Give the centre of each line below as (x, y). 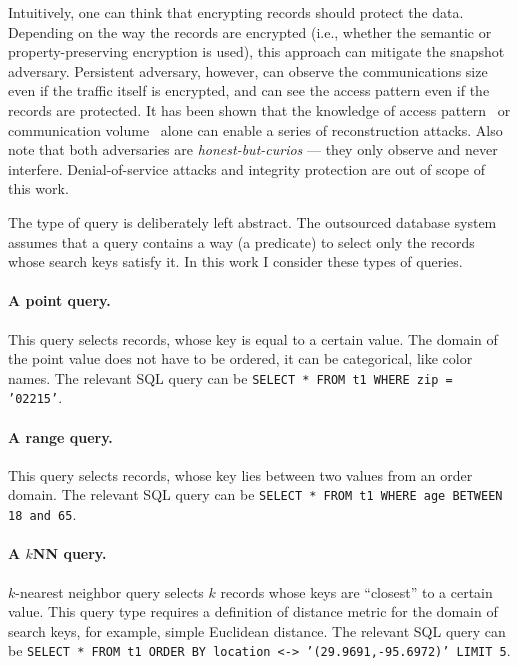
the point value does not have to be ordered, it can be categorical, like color (240, 358)
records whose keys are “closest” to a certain (356, 591)
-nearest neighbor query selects (109, 591)
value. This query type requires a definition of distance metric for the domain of (253, 611)
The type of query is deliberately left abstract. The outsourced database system (252, 221)
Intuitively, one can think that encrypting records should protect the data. (236, 12)
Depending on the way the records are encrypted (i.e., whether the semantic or (250, 31)
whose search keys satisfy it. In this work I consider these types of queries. (235, 261)
